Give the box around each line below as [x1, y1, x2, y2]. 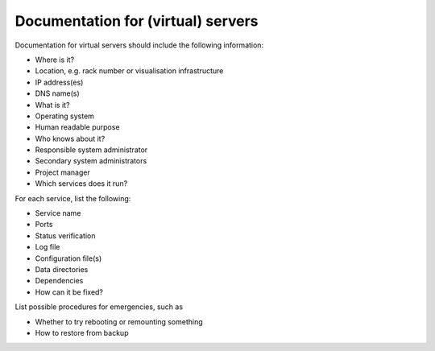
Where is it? [35, 55, 75, 64]
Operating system [35, 111, 94, 121]
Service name [35, 209, 81, 218]
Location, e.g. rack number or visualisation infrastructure [35, 66, 224, 76]
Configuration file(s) [35, 254, 102, 263]
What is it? [35, 100, 70, 109]
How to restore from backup [35, 328, 129, 337]
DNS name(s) [35, 89, 80, 98]
